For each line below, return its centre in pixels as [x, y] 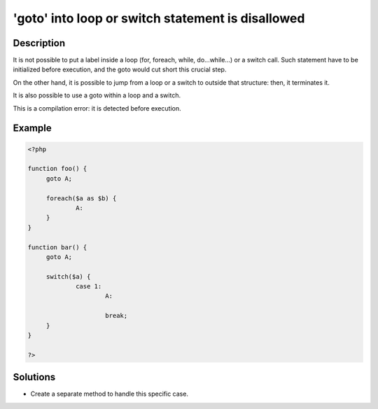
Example [32, 129]
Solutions [34, 377]
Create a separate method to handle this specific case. [110, 394]
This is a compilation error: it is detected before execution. [97, 108]
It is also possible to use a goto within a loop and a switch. [97, 95]
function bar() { [57, 247]
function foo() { [57, 169]
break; [117, 316]
